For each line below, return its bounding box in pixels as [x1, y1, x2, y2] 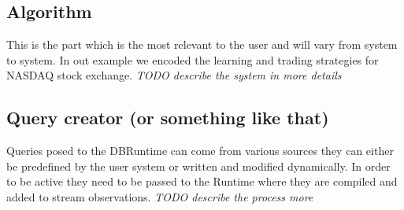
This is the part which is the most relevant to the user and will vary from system [6, 36, 398, 53]
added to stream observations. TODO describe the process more [6, 188, 313, 204]
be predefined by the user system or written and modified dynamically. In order [6, 157, 391, 174]
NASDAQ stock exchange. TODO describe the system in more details [6, 67, 342, 83]
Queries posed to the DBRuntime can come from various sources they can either [6, 142, 394, 159]
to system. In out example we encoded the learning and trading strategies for [6, 51, 379, 68]
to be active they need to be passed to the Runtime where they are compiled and [6, 173, 398, 190]
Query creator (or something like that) [6, 105, 329, 130]
